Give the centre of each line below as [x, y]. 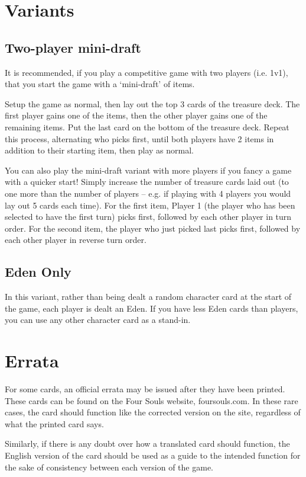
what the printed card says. [54, 423]
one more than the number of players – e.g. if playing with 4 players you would [148, 193]
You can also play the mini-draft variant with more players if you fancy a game [148, 170]
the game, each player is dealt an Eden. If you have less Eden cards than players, [152, 308]
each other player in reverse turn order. [76, 240]
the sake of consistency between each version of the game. [109, 467]
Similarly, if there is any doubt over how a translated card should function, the [147, 444]
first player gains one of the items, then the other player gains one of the [136, 115]
